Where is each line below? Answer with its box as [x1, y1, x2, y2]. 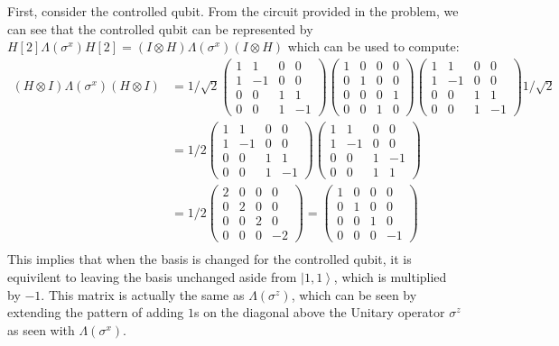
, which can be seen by [291, 285, 417, 304]
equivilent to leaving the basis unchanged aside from [7, 268, 297, 287]
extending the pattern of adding [7, 303, 184, 322]
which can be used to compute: [287, 37, 460, 56]
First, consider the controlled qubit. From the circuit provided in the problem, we [7, 2, 459, 20]
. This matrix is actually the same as [41, 285, 245, 304]
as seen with [7, 320, 75, 339]
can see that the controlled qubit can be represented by [7, 19, 313, 38]
